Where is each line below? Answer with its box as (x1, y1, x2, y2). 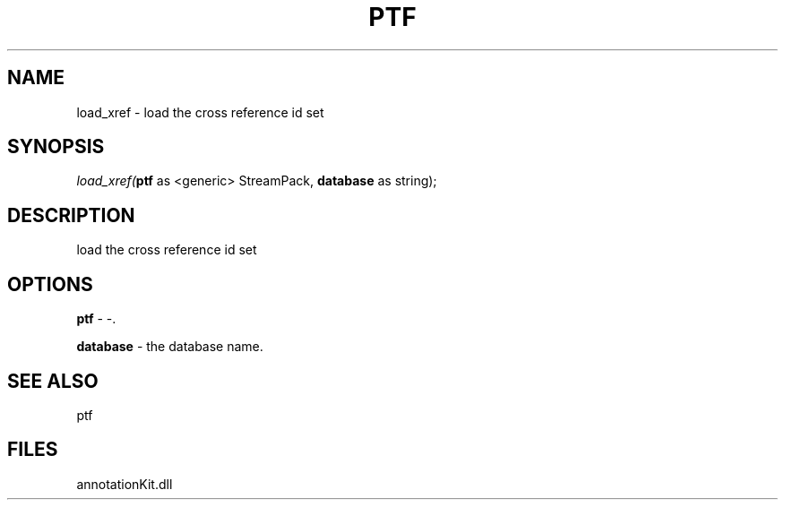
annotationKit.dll (76, 476, 173, 492)
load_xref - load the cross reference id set (76, 104, 324, 120)
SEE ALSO (7, 369, 99, 392)
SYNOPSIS (7, 135, 105, 159)
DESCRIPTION (7, 203, 135, 227)
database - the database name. (76, 339, 263, 355)
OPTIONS (7, 272, 93, 296)
